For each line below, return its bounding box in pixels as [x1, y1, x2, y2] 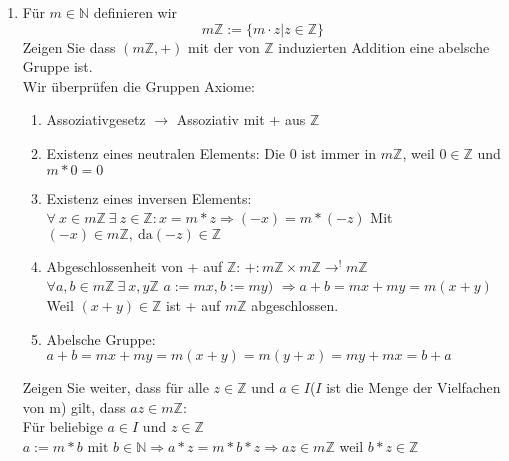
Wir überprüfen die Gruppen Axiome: [22, 75, 255, 96]
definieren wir [93, 2, 178, 22]
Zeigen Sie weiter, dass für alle [22, 377, 209, 398]
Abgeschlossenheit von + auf [46, 255, 223, 276]
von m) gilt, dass [22, 396, 126, 417]
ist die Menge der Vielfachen [326, 377, 501, 398]
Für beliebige [22, 416, 103, 437]
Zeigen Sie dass [22, 36, 116, 57]
